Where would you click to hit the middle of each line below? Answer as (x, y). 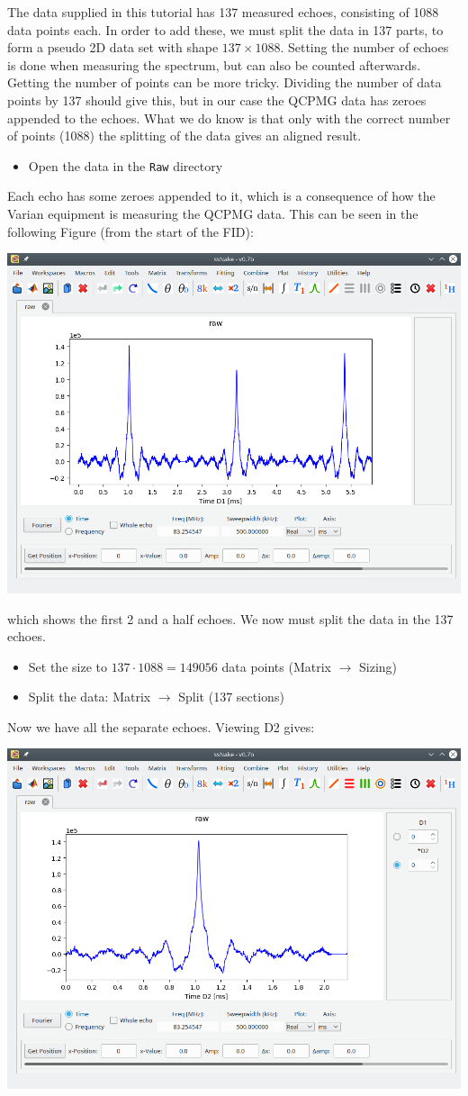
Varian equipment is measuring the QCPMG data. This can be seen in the (213, 213)
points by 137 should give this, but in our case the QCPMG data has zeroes (217, 100)
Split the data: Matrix (90, 697)
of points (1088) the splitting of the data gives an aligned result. (184, 136)
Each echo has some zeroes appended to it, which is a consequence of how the (221, 196)
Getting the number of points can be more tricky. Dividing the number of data (225, 82)
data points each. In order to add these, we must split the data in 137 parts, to (225, 29)
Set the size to (67, 666)
